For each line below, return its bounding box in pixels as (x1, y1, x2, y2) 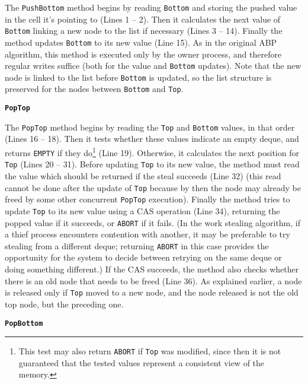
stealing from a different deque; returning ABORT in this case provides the (5, 239, 269, 252)
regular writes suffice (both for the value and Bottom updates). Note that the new (5, 59, 301, 72)
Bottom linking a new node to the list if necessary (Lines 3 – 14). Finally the (5, 24, 283, 37)
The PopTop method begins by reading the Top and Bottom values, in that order (5, 120, 295, 133)
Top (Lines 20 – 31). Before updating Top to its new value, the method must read (5, 158, 300, 170)
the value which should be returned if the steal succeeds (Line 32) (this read (5, 170, 281, 182)
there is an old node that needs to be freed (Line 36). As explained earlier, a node (5, 274, 302, 287)
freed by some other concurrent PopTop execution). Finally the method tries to (5, 193, 290, 205)
